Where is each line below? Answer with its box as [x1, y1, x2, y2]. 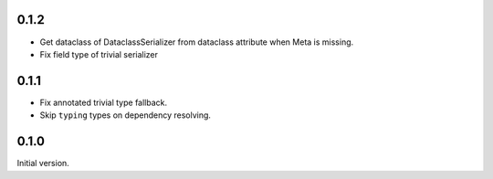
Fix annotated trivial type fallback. [39, 97, 168, 108]
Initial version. [16, 158, 70, 169]
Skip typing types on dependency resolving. [39, 110, 212, 121]
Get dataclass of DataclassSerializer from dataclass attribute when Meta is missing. [39, 37, 354, 47]
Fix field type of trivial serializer [39, 48, 159, 59]
